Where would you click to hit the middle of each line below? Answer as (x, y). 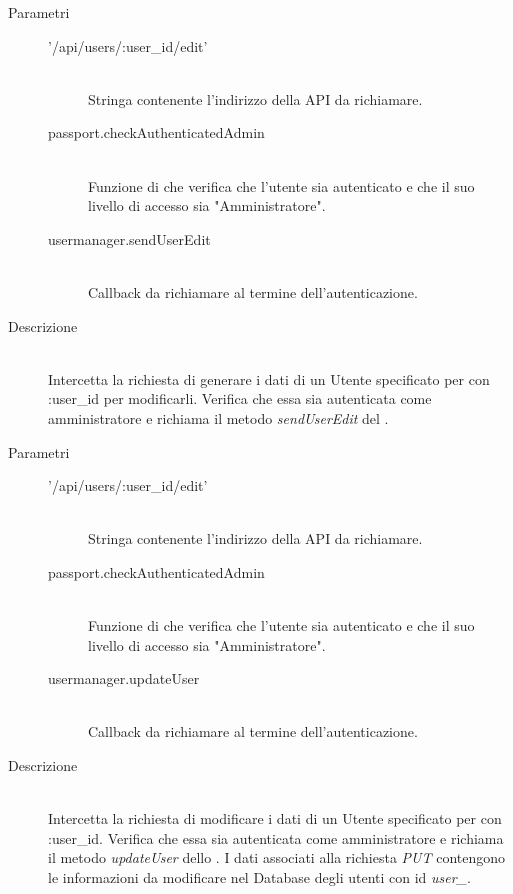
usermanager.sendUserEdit (129, 238)
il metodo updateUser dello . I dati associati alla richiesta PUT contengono (277, 857)
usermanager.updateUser (124, 678)
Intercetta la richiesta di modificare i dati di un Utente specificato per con (275, 818)
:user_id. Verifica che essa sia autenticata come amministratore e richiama (276, 837)
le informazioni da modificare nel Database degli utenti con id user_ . (259, 877)
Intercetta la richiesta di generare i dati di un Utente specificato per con (269, 378)
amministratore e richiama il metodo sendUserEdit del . (218, 417)
